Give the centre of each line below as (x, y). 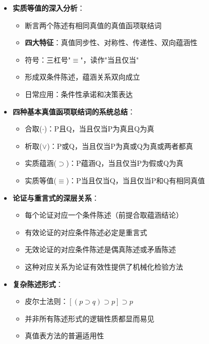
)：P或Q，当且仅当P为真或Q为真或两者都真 (120, 146)
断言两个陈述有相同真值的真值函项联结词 (93, 25)
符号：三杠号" (48, 59)
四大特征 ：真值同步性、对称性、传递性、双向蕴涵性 (111, 42)
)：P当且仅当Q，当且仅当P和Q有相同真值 (135, 180)
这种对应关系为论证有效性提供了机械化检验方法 (104, 266)
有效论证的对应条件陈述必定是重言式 (86, 232)
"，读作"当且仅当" (110, 59)
